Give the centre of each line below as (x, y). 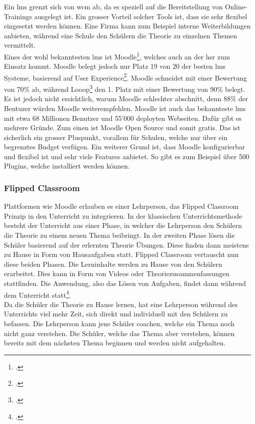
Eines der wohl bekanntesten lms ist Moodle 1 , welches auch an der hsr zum (117, 56)
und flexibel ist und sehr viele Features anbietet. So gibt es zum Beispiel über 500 (127, 156)
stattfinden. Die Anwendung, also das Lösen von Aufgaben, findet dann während (125, 283)
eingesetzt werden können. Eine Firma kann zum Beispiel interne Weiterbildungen (127, 26)
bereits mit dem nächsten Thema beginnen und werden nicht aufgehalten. (115, 343)
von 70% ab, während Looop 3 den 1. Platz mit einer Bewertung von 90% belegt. (125, 88)
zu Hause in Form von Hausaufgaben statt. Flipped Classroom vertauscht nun (121, 254)
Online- (236, 6)
